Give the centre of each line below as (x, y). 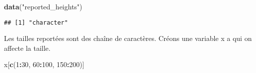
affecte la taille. (27, 48)
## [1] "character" (36, 22)
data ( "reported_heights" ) (43, 6)
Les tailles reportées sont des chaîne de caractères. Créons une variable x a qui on (128, 38)
